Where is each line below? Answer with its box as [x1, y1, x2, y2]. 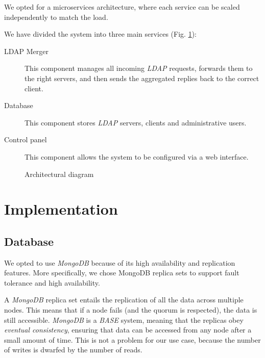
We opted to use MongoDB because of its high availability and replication [4, 257, 235, 268]
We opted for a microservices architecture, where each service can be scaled [4, 2, 240, 12]
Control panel [4, 134, 47, 145]
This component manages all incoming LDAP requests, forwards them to [25, 63, 253, 73]
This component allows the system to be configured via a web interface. [25, 151, 249, 162]
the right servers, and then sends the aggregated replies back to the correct [25, 72, 259, 83]
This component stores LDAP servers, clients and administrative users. [25, 117, 247, 127]
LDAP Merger [4, 45, 49, 56]
